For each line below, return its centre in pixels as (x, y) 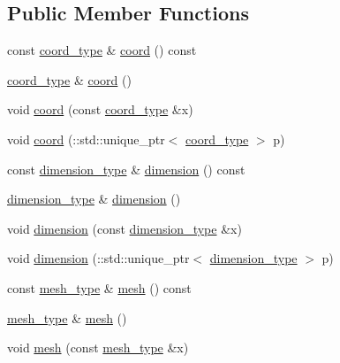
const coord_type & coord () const (102, 50)
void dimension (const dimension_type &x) (125, 228)
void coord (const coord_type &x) (100, 109)
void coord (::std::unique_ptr (86, 139)
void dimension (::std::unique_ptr (98, 258)
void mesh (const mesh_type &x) (98, 348)
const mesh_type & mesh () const (99, 287)
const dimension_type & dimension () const (126, 169)
